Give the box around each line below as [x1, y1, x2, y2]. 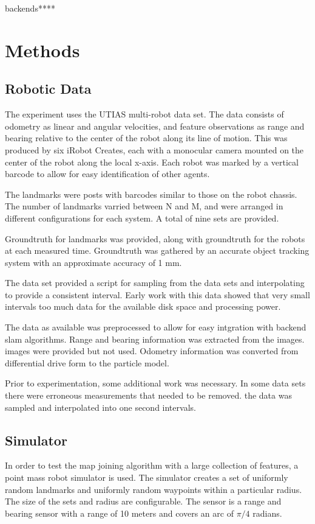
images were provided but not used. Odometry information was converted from [5, 344, 299, 357]
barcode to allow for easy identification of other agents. [5, 167, 210, 180]
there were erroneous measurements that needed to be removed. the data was [5, 389, 292, 402]
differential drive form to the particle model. [5, 356, 169, 369]
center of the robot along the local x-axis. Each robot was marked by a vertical [5, 155, 299, 168]
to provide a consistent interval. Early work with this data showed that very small [5, 288, 310, 301]
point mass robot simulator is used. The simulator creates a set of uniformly [5, 471, 288, 484]
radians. [252, 506, 282, 519]
